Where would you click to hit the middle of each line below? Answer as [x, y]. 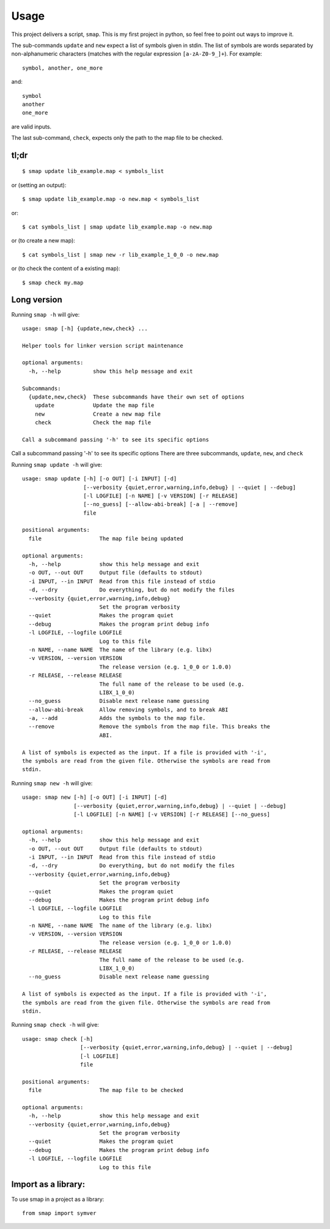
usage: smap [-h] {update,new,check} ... [85, 328]
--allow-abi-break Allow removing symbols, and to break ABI [128, 710]
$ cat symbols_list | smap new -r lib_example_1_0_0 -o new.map [121, 255]
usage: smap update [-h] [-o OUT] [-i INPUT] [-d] [100, 479]
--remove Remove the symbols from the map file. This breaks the [149, 727]
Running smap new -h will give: [52, 783]
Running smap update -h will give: [57, 464]
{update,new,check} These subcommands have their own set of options [136, 397]
